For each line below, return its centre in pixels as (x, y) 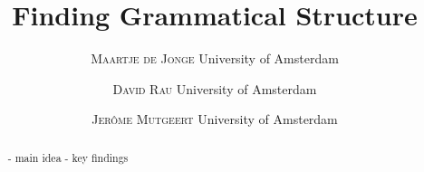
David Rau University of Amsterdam (215, 88)
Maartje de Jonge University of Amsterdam (215, 58)
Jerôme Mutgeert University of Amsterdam (215, 119)
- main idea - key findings (68, 157)
